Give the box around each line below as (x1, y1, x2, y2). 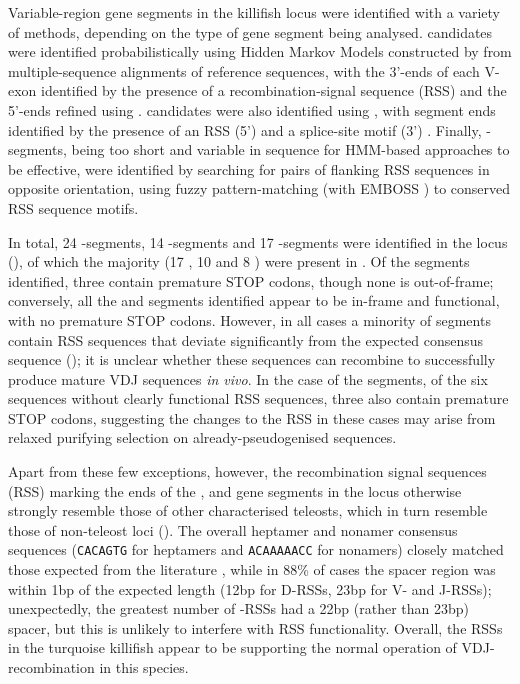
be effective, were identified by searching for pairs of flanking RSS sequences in (8, 158, 490, 179)
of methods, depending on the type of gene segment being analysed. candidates (8, 21, 493, 42)
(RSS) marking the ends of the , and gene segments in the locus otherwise (8, 480, 462, 501)
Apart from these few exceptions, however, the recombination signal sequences (8, 461, 487, 482)
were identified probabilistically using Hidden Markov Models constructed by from (8, 41, 512, 62)
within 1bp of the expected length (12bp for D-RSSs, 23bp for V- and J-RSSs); (8, 578, 492, 599)
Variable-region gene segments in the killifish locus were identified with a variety (8, 2, 500, 22)
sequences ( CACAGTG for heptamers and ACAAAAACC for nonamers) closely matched (8, 539, 504, 560)
